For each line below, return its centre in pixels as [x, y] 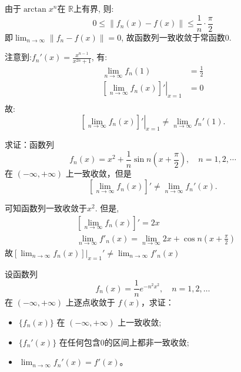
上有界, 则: [94, 8]
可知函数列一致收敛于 [46, 208]
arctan [35, 9]
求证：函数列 [29, 145]
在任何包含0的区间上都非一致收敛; [124, 342]
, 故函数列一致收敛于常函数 [173, 37]
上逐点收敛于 [90, 302]
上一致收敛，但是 [98, 173]
